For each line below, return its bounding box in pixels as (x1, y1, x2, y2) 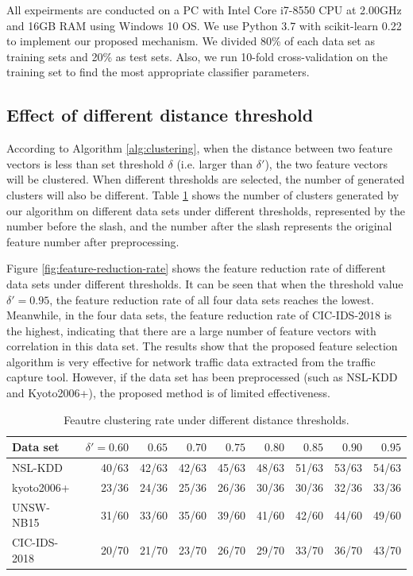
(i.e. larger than (176, 155, 253, 172)
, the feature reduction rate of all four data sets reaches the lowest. (49, 291, 374, 307)
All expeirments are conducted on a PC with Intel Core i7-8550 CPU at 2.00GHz (6, 2, 402, 17)
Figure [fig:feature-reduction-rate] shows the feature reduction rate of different (6, 260, 386, 276)
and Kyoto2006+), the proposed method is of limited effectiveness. (6, 385, 330, 401)
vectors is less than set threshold (6, 155, 164, 172)
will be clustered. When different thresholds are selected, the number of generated (6, 171, 405, 187)
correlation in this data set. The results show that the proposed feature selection (6, 338, 398, 354)
